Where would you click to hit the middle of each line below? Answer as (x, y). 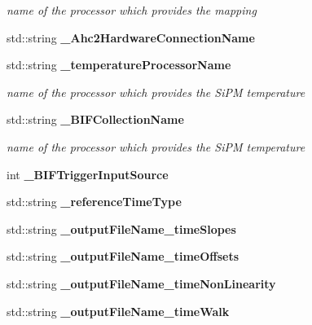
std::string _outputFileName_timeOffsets (123, 256)
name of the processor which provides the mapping (132, 10)
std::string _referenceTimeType (94, 202)
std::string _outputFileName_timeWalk (118, 311)
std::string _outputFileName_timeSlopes (121, 228)
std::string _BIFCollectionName (95, 119)
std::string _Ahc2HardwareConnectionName (131, 37)
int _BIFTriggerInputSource (88, 174)
